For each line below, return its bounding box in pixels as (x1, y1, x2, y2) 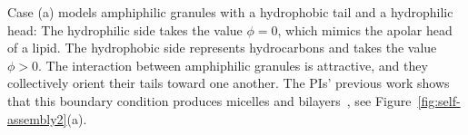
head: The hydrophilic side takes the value (7, 20, 243, 39)
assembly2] (7, 109, 67, 128)
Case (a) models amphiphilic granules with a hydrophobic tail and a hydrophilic (7, 3, 453, 21)
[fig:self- (417, 91, 461, 110)
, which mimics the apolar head (277, 20, 453, 39)
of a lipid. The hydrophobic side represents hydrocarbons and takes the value (7, 38, 437, 57)
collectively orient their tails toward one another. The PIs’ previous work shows (7, 73, 450, 92)
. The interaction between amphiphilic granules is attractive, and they (38, 55, 428, 74)
